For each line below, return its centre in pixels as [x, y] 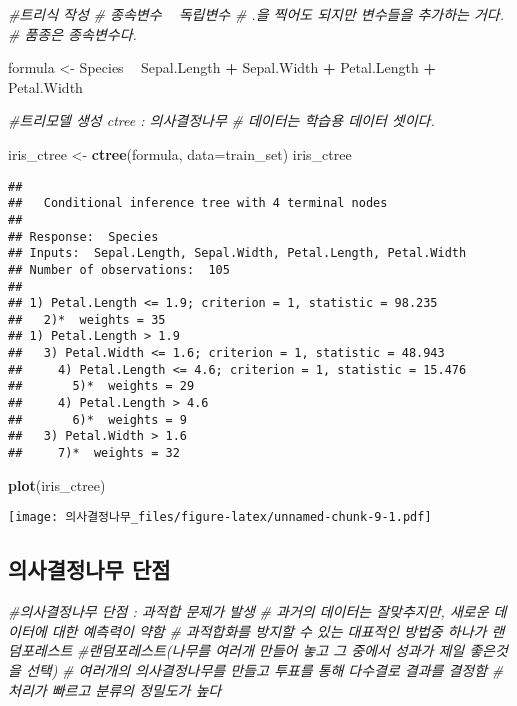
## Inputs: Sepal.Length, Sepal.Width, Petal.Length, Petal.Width [237, 253]
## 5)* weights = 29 [101, 386]
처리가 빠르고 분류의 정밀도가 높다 [115, 689]
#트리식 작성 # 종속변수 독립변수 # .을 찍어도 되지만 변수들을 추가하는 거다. [256, 14]
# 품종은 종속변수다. [72, 33]
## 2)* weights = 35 [87, 319]
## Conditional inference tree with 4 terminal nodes [198, 203]
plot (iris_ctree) [57, 484]
